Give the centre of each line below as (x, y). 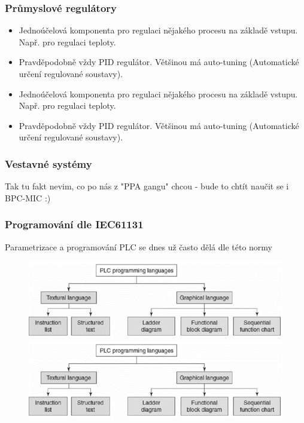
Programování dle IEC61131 (74, 224)
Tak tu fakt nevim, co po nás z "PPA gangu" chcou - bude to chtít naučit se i (147, 186)
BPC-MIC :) (28, 197)
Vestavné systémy (48, 163)
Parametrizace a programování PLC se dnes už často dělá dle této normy (139, 246)
